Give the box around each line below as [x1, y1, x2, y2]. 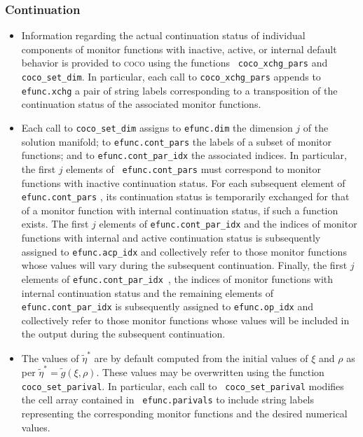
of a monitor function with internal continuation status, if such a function [21, 202, 338, 217]
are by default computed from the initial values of [94, 350, 308, 365]
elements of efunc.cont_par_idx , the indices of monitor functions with [21, 271, 334, 286]
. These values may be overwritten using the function [96, 365, 324, 380]
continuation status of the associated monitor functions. [21, 97, 261, 111]
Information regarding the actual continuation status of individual [21, 28, 306, 43]
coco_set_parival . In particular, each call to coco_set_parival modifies [21, 378, 344, 393]
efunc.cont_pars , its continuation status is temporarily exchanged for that [21, 189, 350, 204]
